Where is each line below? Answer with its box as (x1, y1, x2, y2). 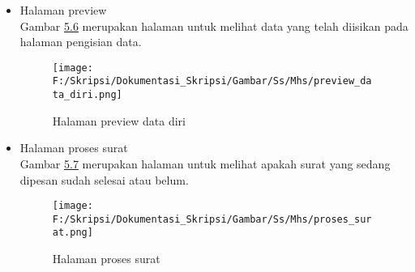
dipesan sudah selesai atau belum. (19, 171, 189, 188)
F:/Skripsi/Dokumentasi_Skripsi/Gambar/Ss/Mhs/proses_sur (52, 213, 372, 225)
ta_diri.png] (52, 89, 122, 101)
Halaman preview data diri (52, 112, 186, 129)
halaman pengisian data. (19, 33, 142, 50)
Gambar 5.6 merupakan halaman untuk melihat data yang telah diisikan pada (19, 17, 409, 34)
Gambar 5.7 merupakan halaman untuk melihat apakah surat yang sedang (19, 155, 391, 172)
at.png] (52, 227, 93, 239)
